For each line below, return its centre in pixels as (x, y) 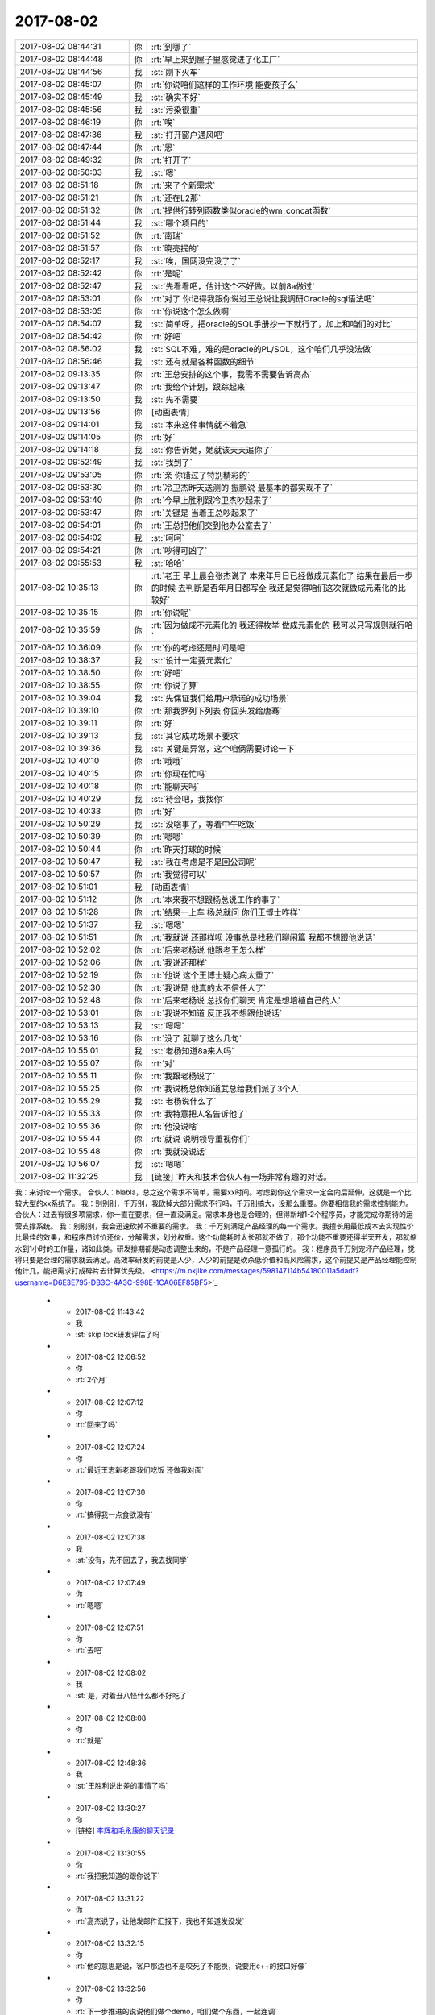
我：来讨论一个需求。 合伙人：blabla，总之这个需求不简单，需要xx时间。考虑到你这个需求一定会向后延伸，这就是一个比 (213, 1192)
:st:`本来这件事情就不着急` (200, 425)
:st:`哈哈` (168, 563)
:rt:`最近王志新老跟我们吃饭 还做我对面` (140, 1469)
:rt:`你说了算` (175, 685)
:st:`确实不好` (176, 97)
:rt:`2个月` (91, 1379)
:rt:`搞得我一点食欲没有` (114, 1514)
